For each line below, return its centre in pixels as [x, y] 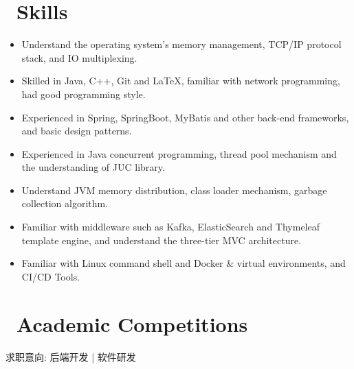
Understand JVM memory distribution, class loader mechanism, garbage [174, 190]
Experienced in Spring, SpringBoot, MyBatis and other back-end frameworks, [185, 117]
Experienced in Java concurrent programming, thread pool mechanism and [179, 153]
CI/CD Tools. [51, 276]
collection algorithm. [65, 203]
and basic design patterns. [77, 131]
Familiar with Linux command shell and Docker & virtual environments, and [184, 263]
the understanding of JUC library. [93, 167]
